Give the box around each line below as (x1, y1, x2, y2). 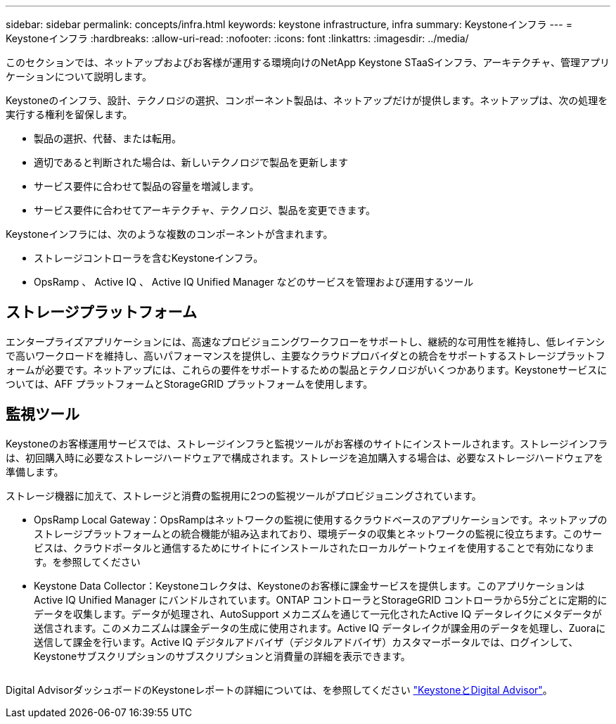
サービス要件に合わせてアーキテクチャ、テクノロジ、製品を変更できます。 (34, 204, 376, 216)
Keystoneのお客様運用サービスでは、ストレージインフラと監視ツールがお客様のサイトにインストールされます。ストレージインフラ (6, 437, 608, 450)
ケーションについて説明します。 (6, 70, 152, 82)
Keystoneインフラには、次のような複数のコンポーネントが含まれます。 (6, 228, 333, 240)
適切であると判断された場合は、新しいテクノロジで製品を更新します (34, 156, 349, 168)
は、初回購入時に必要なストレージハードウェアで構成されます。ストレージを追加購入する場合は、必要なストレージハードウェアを (6, 451, 604, 464)
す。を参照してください (34, 555, 141, 568)
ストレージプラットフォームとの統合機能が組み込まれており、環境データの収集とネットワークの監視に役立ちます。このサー (34, 527, 603, 540)
